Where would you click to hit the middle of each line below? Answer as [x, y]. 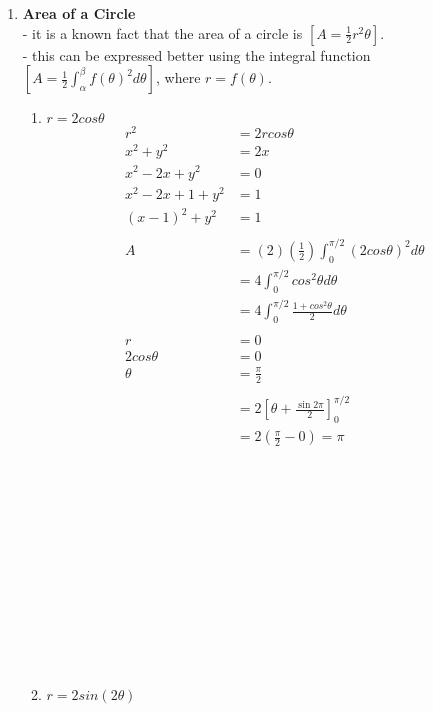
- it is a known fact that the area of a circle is [162, 32]
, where [178, 77]
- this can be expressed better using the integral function [196, 54]
